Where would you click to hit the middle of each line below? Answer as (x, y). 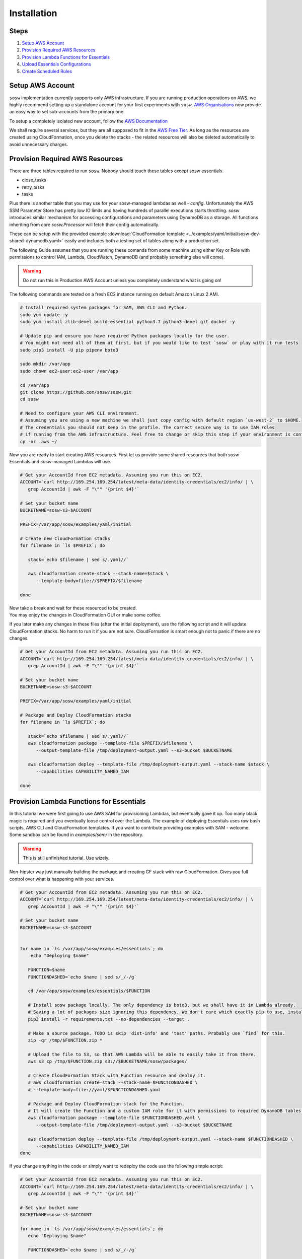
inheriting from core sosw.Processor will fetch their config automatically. (84, 225)
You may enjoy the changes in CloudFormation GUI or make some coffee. (85, 615)
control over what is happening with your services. (62, 879)
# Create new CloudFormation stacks (65, 538)
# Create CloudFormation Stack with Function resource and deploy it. (117, 1075)
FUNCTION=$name (47, 970)
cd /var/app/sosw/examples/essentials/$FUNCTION (89, 991)
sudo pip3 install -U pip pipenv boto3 (69, 350)
